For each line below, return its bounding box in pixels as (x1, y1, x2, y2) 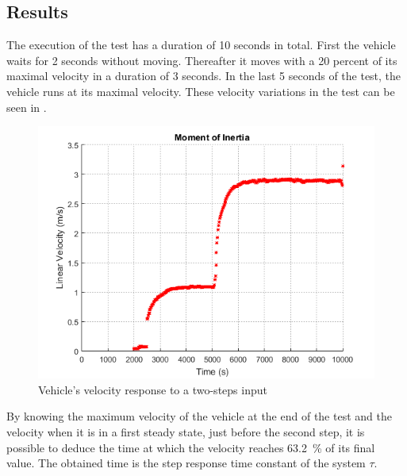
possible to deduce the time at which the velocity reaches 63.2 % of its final (6, 439, 375, 455)
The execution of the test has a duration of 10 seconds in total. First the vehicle (6, 36, 396, 53)
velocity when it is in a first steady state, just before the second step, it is (6, 423, 365, 440)
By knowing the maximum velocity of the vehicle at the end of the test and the (6, 408, 392, 424)
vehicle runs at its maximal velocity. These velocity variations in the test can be (6, 83, 395, 99)
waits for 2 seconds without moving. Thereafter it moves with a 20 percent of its (6, 52, 397, 68)
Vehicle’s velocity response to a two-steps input (38, 381, 267, 397)
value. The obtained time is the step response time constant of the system (6, 455, 366, 471)
